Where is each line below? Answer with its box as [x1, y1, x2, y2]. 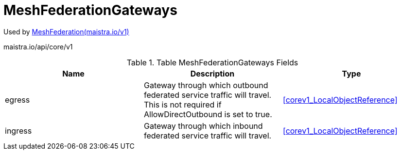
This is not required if [143, 99, 222, 109]
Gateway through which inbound [143, 121, 263, 131]
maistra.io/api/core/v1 [3, 42, 73, 51]
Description [190, 68, 235, 78]
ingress [5, 125, 32, 136]
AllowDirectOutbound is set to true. [143, 109, 272, 119]
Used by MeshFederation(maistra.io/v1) [3, 27, 129, 36]
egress [5, 94, 30, 105]
